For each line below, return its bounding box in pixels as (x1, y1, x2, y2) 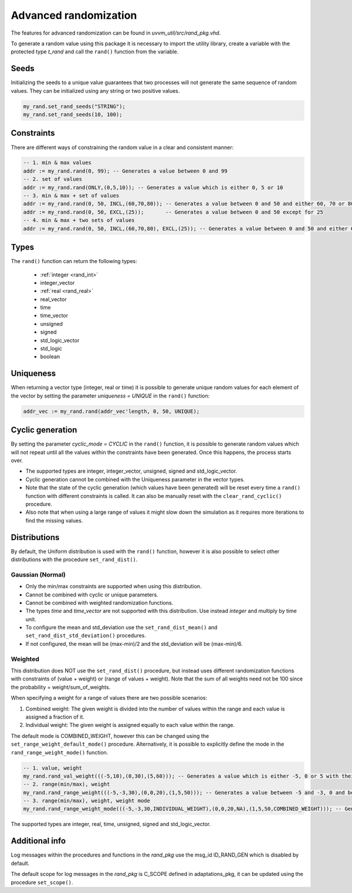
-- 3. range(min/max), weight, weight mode (23, 797, 151, 804)
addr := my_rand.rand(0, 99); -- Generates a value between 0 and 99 (23, 167, 228, 174)
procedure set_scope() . (11, 878, 73, 886)
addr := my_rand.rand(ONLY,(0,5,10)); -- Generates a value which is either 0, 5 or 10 (23, 184, 283, 191)
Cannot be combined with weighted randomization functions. (25, 599, 174, 606)
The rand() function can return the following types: (11, 258, 137, 265)
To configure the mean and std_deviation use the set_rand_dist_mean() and (25, 624, 218, 631)
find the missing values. (25, 517, 83, 524)
